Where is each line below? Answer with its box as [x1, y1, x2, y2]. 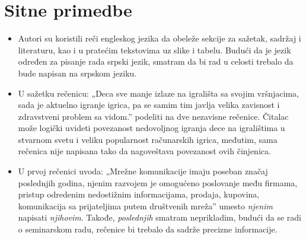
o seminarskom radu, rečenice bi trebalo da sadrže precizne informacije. [18, 223, 278, 235]
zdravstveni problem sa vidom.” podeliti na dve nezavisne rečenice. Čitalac [18, 110, 289, 122]
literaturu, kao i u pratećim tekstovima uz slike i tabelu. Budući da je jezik [18, 43, 291, 56]
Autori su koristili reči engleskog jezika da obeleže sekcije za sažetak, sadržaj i [18, 32, 301, 44]
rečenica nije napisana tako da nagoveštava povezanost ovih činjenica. [18, 145, 271, 157]
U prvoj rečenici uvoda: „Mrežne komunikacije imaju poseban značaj [18, 165, 268, 177]
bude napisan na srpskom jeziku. [18, 66, 137, 79]
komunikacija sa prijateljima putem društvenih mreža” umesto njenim [18, 199, 273, 212]
